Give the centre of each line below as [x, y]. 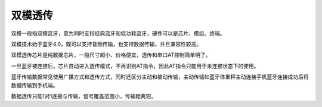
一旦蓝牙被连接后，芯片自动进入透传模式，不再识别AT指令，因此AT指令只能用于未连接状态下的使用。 [135, 66]
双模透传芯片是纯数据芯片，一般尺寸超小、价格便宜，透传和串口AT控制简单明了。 [111, 55]
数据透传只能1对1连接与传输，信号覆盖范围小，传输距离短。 [84, 96]
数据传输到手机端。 [35, 85]
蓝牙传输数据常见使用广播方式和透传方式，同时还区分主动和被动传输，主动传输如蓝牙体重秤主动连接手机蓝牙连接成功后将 [160, 77]
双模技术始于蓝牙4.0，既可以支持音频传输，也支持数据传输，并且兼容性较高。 [106, 44]
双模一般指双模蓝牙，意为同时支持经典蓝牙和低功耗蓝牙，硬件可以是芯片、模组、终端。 [118, 33]
